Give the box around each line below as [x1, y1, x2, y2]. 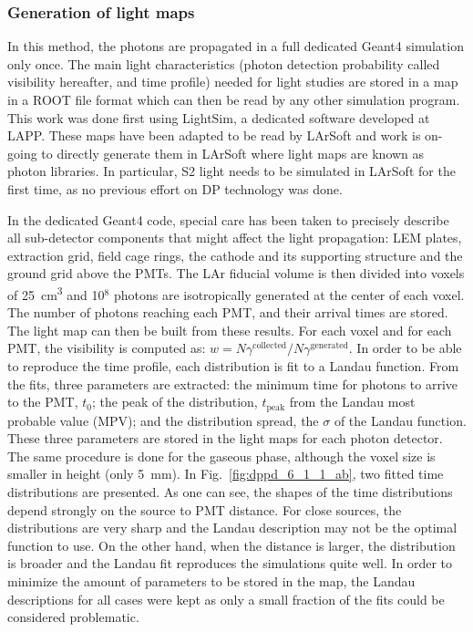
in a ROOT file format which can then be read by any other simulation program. [7, 90, 460, 109]
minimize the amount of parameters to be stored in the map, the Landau [7, 571, 416, 590]
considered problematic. [7, 607, 139, 627]
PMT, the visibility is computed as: [7, 338, 206, 357]
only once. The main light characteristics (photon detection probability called [7, 54, 440, 73]
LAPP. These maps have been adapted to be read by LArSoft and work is [7, 126, 421, 145]
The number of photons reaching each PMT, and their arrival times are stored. [7, 303, 448, 322]
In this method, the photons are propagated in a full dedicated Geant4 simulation [7, 36, 464, 56]
